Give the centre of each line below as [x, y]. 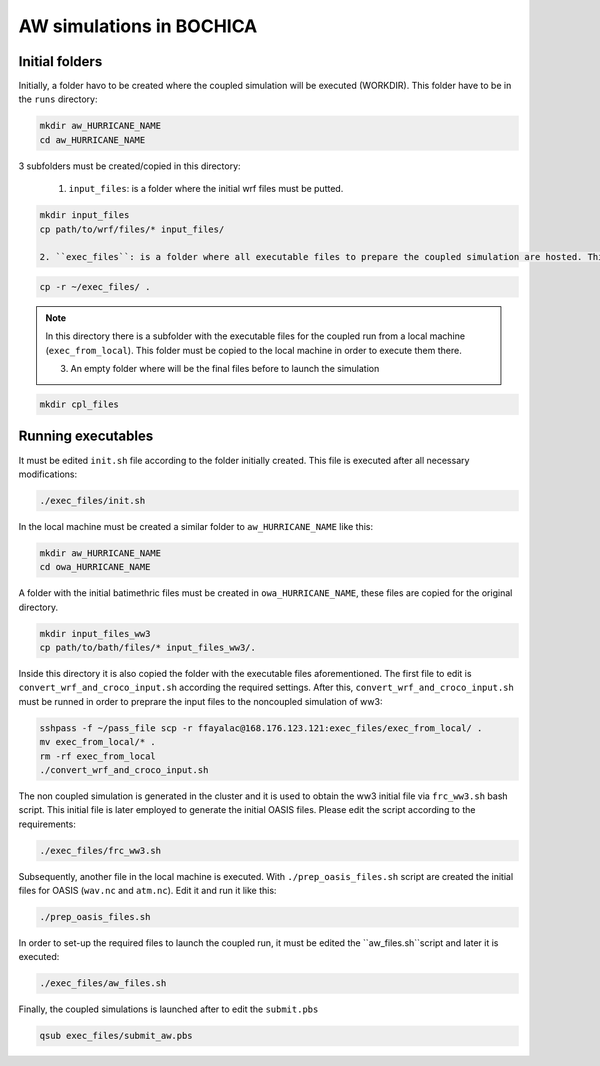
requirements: [47, 824]
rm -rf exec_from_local [98, 756]
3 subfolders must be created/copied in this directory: [129, 166]
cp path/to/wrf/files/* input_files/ [132, 229]
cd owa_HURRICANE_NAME [95, 567]
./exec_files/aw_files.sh [103, 983]
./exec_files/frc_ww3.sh [100, 850]
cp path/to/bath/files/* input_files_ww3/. [148, 648]
